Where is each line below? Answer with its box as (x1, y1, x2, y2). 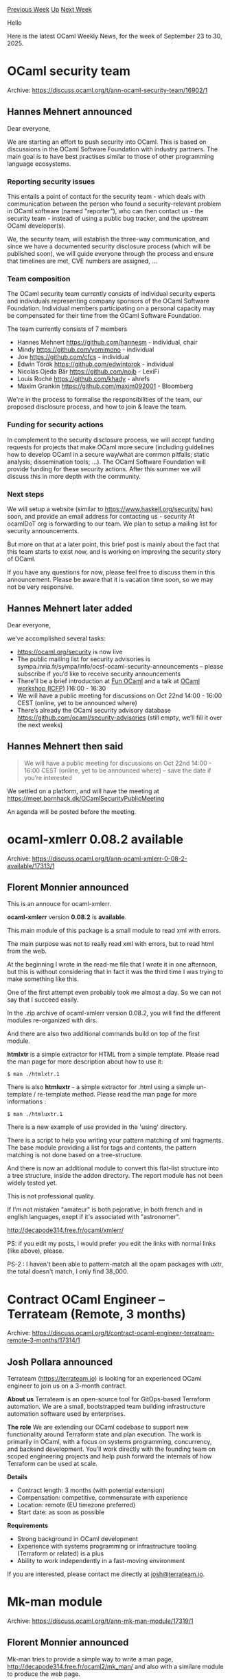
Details (7, 1473, 28, 1481)
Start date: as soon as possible (16, 1508, 105, 1516)
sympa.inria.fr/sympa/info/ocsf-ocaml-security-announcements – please (16, 662, 224, 670)
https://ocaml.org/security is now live (16, 647, 123, 656)
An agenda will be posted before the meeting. (7, 807, 137, 816)
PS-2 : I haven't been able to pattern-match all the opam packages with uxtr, (7, 1260, 223, 1269)
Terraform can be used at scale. (7, 1460, 98, 1468)
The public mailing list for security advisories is (16, 655, 151, 663)
